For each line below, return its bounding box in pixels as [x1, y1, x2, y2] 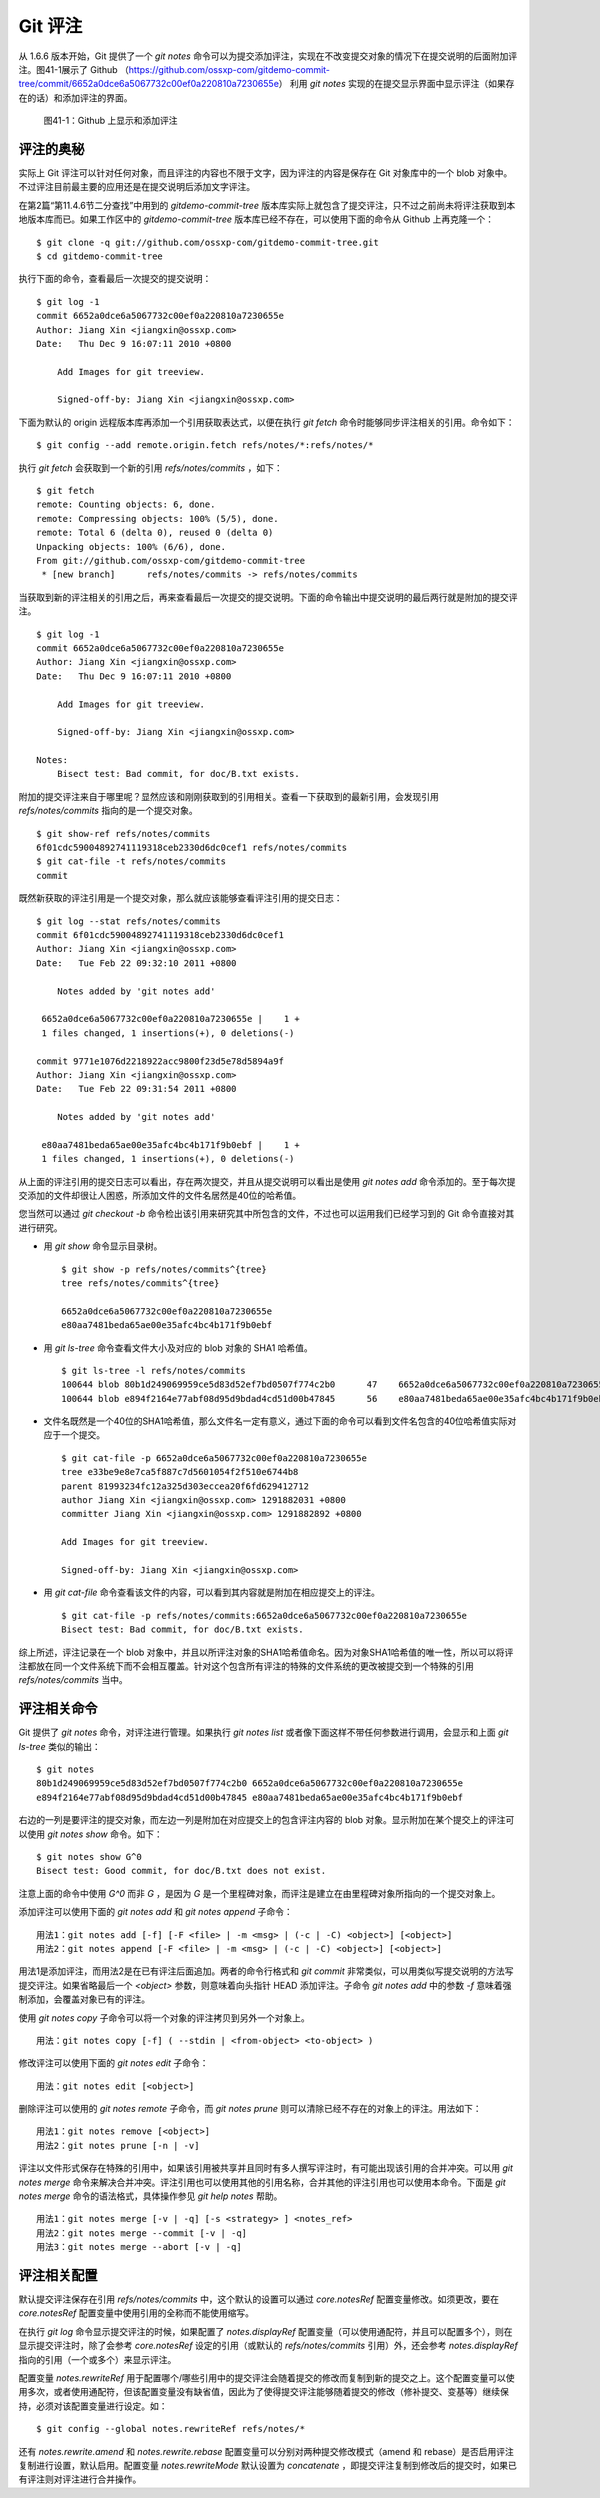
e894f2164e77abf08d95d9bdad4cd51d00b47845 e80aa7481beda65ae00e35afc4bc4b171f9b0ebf [36, 1791, 464, 1803]
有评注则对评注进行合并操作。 [18, 2473, 142, 2485]
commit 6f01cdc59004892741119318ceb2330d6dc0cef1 [36, 929, 285, 940]
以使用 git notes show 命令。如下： [18, 1828, 164, 1840]
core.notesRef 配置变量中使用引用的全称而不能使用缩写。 [18, 2307, 255, 2319]
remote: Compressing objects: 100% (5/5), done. [36, 513, 279, 524]
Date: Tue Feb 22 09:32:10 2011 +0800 [36, 957, 237, 969]
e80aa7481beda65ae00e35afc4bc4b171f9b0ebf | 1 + [41, 1139, 300, 1150]
